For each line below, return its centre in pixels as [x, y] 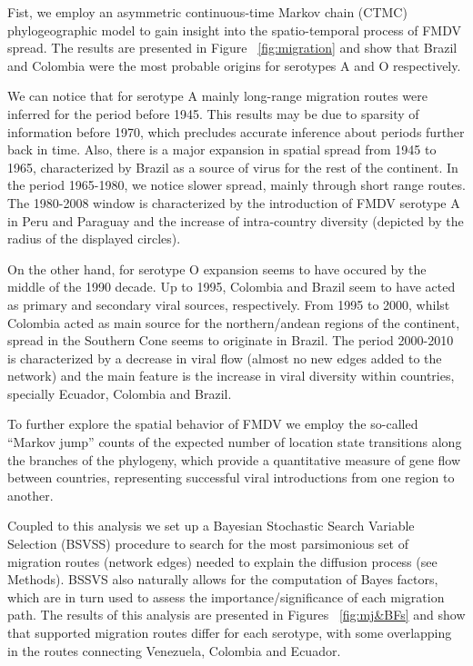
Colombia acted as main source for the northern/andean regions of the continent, [234, 322]
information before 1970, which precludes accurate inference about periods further [236, 131]
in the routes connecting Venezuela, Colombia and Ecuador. [174, 650]
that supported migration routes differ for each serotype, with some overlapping [230, 632]
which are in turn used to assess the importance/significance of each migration [226, 596]
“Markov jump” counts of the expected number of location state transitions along [235, 442]
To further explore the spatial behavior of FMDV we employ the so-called [213, 424]
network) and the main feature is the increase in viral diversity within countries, [231, 376]
